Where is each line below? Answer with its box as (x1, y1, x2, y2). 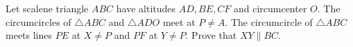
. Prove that (185, 28, 237, 42)
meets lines (6, 28, 53, 42)
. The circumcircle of (225, 14, 313, 29)
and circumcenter (233, 1, 307, 15)
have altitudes (116, 1, 176, 15)
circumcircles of (6, 14, 71, 29)
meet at (162, 14, 196, 29)
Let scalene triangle (6, 1, 89, 15)
